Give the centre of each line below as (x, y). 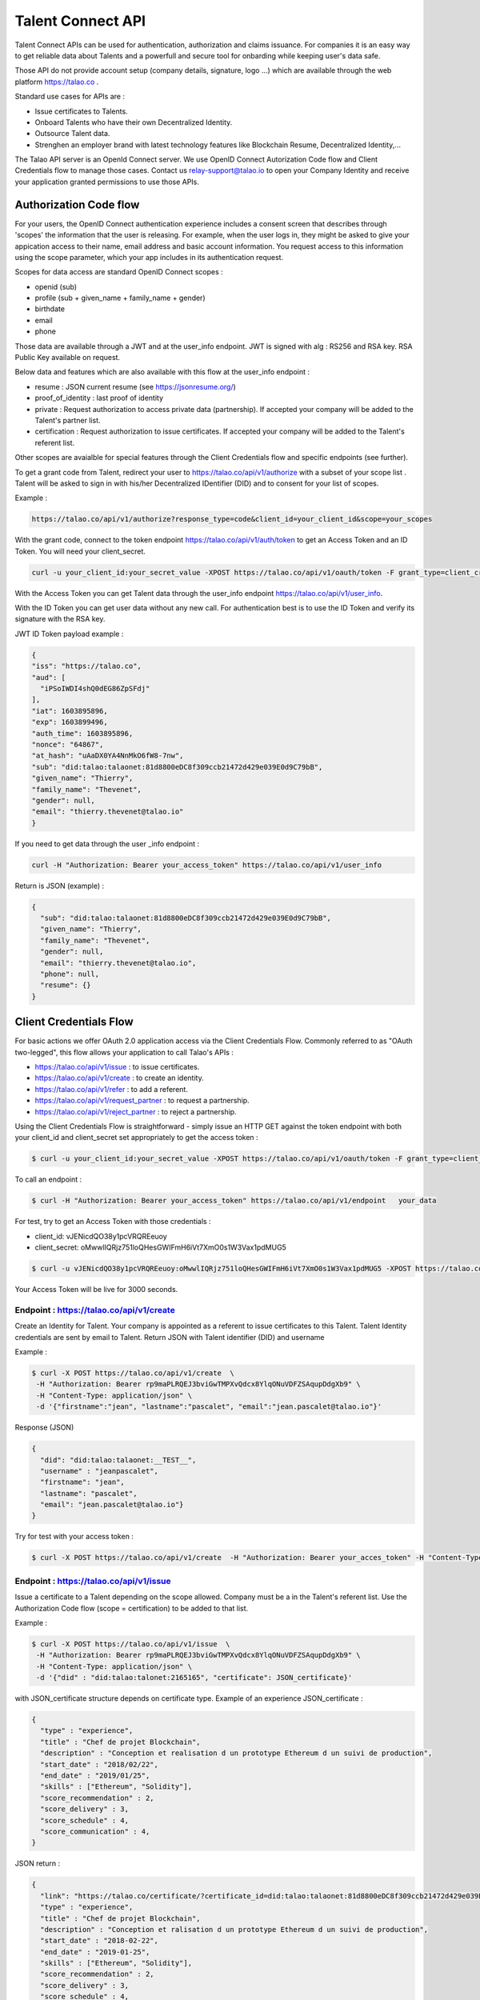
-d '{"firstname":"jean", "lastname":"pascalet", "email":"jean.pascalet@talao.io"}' (209, 1407)
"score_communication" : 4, (95, 1831)
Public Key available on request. (67, 358)
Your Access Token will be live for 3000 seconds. (96, 1290)
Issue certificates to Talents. (81, 111)
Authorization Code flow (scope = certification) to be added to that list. (132, 1608)
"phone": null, (70, 974)
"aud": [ (49, 677)
